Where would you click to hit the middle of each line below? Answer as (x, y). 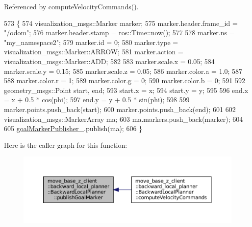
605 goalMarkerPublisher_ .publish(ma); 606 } (73, 128)
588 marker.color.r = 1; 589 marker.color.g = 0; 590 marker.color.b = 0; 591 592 (125, 80)
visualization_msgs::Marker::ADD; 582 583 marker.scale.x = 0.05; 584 (109, 61)
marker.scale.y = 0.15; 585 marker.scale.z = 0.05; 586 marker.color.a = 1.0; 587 (123, 71)
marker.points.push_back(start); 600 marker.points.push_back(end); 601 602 (120, 109)
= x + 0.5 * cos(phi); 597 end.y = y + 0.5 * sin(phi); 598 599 (97, 100)
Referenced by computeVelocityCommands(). (71, 6)
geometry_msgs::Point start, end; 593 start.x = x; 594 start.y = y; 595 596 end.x (126, 90)
